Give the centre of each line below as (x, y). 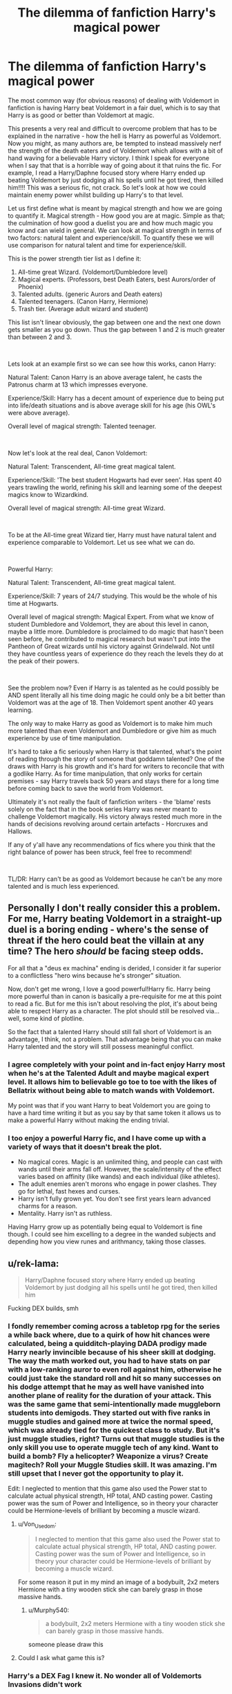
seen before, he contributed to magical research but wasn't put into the (109, 638)
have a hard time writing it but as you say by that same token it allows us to (115, 1113)
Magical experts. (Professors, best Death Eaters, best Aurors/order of (117, 279)
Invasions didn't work (45, 1684)
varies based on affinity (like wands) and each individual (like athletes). (119, 1177)
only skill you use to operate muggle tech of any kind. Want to (113, 1448)
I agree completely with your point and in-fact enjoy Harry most (116, 1064)
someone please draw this (66, 1645)
